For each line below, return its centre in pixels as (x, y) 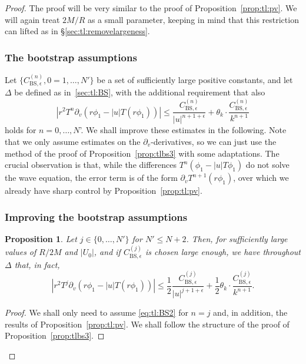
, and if (107, 252)
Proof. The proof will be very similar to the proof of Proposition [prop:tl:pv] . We (151, 8)
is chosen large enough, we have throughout (223, 252)
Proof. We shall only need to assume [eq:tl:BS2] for (97, 312)
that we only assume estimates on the (73, 142)
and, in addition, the (250, 312)
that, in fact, (37, 264)
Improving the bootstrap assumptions (96, 216)
